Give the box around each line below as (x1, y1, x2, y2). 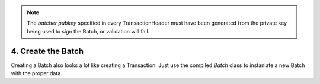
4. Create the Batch (11, 46, 84, 56)
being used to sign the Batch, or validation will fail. (27, 28, 150, 35)
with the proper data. (11, 70, 62, 77)
